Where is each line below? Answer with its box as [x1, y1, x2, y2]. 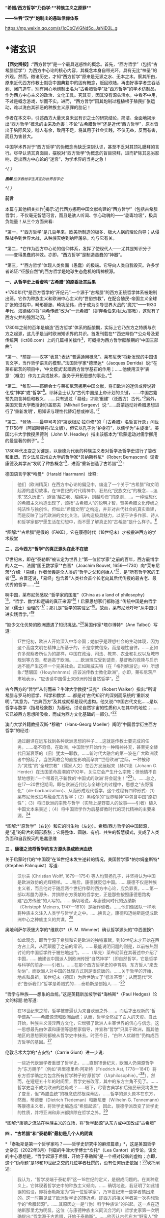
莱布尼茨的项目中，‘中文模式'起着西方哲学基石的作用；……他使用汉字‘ [5, 366, 145, 372]
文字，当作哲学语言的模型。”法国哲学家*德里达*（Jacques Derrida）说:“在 [9, 360, 158, 366]
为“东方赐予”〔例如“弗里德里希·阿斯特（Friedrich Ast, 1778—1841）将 [17, 1066, 157, 1072]
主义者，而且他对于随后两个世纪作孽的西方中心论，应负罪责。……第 [17, 885, 154, 891]
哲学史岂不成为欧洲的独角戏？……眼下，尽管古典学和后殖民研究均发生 [17, 1085, 158, 1091]
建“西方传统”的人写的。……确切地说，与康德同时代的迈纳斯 [17, 897, 137, 903]
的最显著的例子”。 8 [5, 437, 44, 443]
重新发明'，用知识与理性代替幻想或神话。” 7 [14, 407, 100, 414]
